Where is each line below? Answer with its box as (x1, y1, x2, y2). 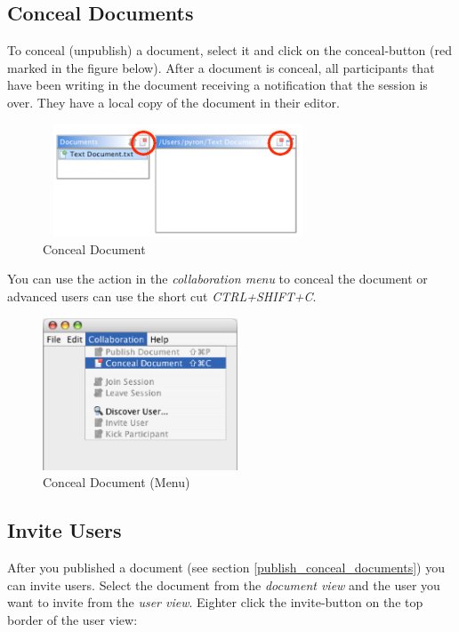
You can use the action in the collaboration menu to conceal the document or (7, 269, 428, 288)
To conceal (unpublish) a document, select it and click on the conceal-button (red (7, 41, 452, 60)
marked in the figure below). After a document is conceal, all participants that (7, 58, 435, 76)
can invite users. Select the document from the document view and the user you (7, 575, 440, 594)
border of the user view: (7, 610, 138, 628)
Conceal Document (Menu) (43, 473, 190, 492)
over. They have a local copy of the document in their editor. (7, 92, 340, 111)
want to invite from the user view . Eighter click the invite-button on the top (7, 593, 423, 612)
